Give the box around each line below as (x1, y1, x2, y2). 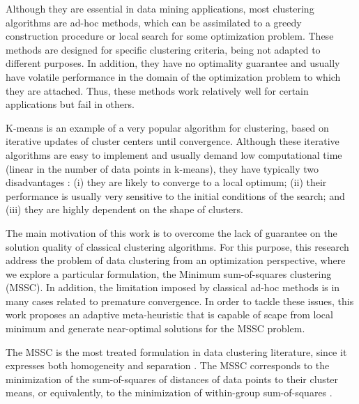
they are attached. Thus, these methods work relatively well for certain (6, 83, 309, 98)
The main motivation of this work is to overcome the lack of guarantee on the (6, 225, 337, 240)
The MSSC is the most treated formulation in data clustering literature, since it (6, 344, 347, 359)
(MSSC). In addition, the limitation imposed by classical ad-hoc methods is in (6, 280, 340, 295)
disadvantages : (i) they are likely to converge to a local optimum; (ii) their (6, 175, 327, 189)
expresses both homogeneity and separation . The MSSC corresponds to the (6, 358, 330, 373)
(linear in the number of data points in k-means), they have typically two (6, 161, 319, 176)
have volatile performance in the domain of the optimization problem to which (6, 69, 341, 84)
